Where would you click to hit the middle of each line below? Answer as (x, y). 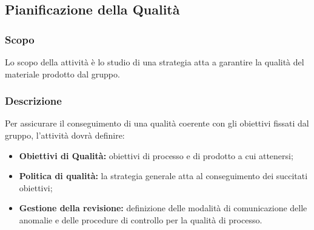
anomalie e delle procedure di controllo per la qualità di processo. (141, 219)
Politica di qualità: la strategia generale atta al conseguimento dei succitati (163, 176)
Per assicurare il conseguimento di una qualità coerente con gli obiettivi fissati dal (157, 123)
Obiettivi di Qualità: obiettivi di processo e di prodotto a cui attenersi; (156, 155)
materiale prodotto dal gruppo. (62, 74)
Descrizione (33, 101)
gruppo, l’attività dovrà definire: (65, 135)
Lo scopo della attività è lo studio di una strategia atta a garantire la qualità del (155, 62)
